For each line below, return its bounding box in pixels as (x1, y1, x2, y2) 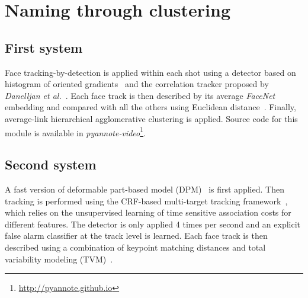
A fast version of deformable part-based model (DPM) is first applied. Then (5, 183, 284, 195)
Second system (5, 155, 97, 174)
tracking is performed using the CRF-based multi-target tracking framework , (5, 194, 288, 207)
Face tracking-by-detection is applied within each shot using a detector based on (5, 66, 296, 78)
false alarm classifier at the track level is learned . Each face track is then (5, 229, 268, 242)
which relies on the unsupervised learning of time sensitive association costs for (5, 206, 291, 219)
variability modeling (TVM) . (5, 252, 113, 265)
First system (5, 38, 83, 56)
